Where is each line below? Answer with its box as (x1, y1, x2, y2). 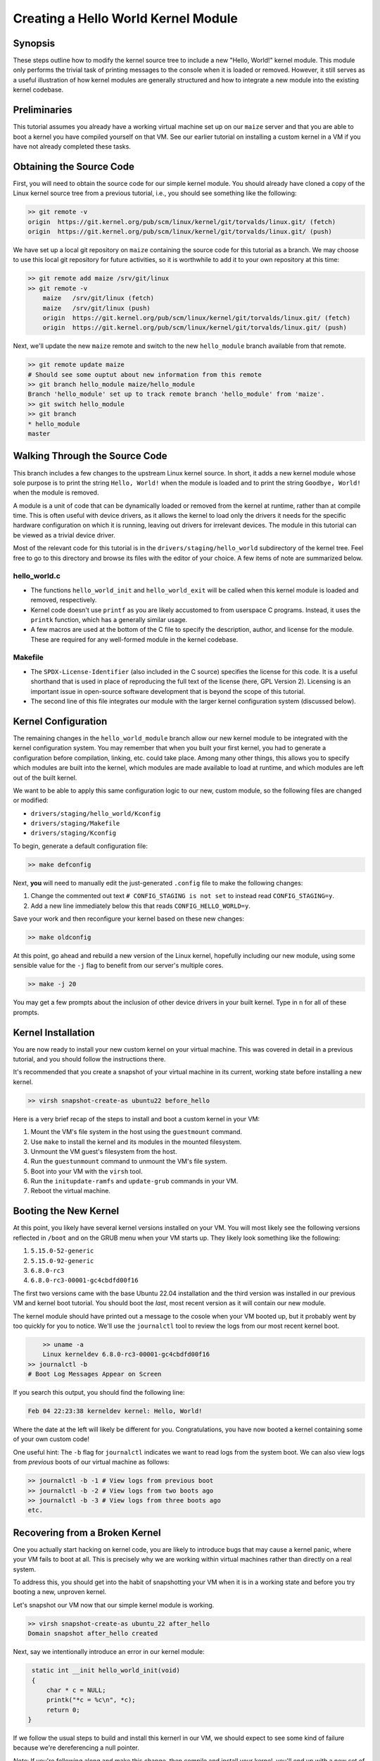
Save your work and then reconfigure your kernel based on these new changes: (13, 914, 244, 923)
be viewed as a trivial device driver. (13, 530, 115, 539)
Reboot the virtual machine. (30, 1187, 110, 1195)
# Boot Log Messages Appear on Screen (27, 1370, 162, 1379)
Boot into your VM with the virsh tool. (30, 1166, 143, 1176)
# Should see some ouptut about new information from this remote (27, 371, 262, 378)
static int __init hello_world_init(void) (32, 1667, 181, 1674)
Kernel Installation (13, 1026, 95, 1038)
